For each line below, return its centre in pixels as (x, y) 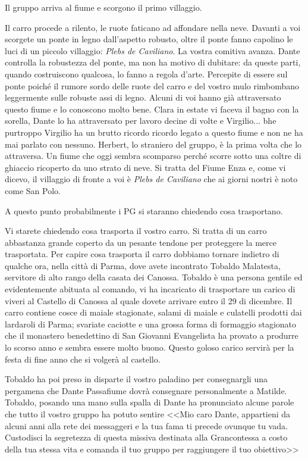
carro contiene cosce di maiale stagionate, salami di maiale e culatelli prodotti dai (153, 312)
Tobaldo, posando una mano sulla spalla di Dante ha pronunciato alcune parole (150, 402)
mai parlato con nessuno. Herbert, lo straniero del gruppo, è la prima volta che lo (153, 144)
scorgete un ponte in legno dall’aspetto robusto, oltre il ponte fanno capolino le (149, 39)
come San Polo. (33, 190)
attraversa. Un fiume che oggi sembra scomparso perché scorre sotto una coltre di (153, 156)
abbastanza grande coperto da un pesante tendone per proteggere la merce (141, 242)
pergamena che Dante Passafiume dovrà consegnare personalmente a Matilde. (146, 390)
